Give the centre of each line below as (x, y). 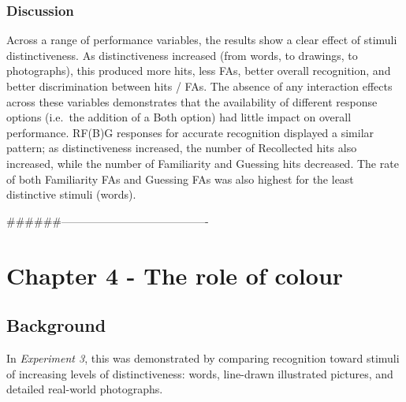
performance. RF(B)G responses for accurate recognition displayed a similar (190, 132)
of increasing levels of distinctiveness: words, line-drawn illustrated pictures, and (200, 373)
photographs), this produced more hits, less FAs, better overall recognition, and (199, 71)
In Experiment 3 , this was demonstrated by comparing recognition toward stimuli (203, 357)
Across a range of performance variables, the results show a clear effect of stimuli (202, 40)
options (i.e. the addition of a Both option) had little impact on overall (179, 117)
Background (56, 325)
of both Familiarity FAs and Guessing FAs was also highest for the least (180, 179)
